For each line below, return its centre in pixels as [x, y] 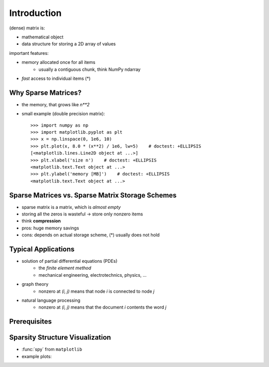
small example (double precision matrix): [63, 114]
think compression [41, 221]
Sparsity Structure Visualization [60, 337]
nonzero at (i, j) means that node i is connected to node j [96, 291]
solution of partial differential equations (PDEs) [69, 261]
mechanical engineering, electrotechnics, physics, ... [93, 275]
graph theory [35, 284]
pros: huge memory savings [50, 228]
